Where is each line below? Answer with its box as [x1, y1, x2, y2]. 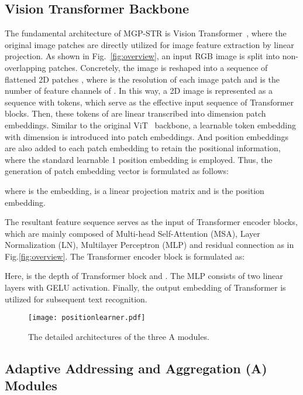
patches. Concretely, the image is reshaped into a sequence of [49, 61, 268, 73]
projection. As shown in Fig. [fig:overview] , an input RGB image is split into [5, 50, 280, 62]
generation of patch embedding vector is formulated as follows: [5, 165, 229, 177]
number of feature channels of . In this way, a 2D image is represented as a [5, 84, 273, 97]
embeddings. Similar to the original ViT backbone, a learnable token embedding [5, 118, 297, 131]
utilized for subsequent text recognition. [5, 292, 147, 305]
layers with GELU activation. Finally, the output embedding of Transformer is [5, 281, 286, 294]
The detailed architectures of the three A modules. [28, 330, 209, 342]
